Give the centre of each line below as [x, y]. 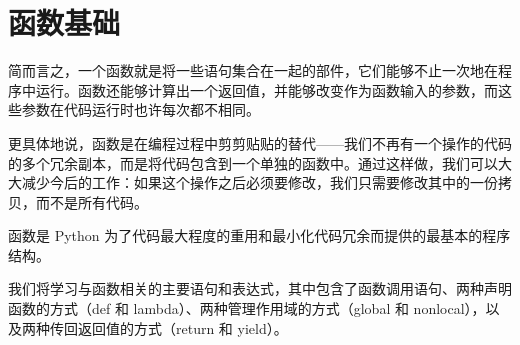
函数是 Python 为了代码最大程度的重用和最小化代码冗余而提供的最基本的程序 [259, 235]
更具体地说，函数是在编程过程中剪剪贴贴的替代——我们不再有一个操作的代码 [260, 142]
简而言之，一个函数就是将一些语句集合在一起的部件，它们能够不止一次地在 [253, 70]
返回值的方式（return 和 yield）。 [182, 327]
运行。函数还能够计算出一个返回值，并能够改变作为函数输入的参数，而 [266, 89]
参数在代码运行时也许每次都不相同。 [140, 109]
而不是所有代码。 [91, 201]
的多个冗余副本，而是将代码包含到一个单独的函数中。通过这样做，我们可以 [253, 162]
